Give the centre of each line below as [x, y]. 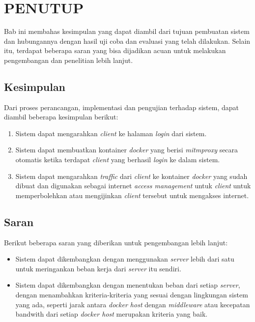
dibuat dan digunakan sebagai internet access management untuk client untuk [133, 186]
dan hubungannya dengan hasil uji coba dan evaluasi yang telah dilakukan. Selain [127, 41]
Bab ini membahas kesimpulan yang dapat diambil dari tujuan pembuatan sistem [127, 31]
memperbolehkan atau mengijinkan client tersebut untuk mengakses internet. [132, 195]
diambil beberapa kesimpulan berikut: [61, 117]
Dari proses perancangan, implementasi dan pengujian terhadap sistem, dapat [121, 107]
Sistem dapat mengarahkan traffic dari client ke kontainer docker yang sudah [131, 176]
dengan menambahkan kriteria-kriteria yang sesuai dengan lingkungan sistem [132, 295]
